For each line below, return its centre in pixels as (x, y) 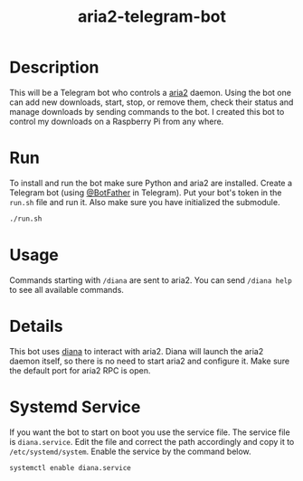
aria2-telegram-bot (152, 17)
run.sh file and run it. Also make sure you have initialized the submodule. (145, 202)
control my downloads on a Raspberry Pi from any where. (117, 121)
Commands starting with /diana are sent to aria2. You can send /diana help (151, 280)
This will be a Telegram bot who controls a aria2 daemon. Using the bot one (151, 92)
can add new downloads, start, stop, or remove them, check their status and (151, 102)
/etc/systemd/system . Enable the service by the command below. (130, 451)
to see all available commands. (67, 289)
